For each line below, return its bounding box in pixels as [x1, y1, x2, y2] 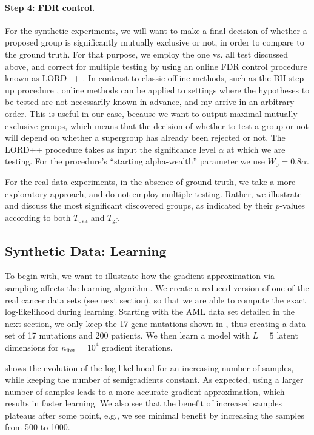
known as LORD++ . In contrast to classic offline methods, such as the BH [5, 72, 286, 84]
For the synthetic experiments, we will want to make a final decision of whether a [5, 24, 307, 36]
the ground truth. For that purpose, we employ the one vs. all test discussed [5, 47, 289, 60]
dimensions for [5, 340, 59, 353]
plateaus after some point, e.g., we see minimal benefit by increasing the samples [5, 408, 304, 421]
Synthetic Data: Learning [5, 241, 167, 260]
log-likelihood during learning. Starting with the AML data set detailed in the [5, 305, 295, 318]
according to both [5, 211, 71, 223]
